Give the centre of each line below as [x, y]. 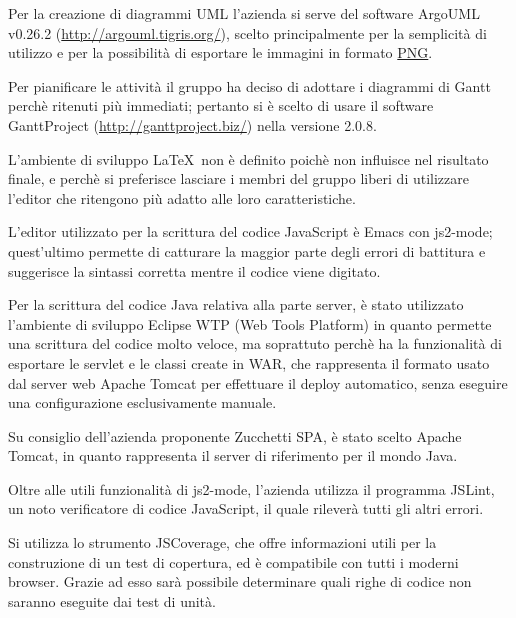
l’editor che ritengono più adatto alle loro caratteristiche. [182, 197]
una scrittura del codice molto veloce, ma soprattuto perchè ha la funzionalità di [255, 343]
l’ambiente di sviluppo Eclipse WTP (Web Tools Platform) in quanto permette [250, 323]
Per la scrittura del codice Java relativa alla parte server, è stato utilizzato [236, 304]
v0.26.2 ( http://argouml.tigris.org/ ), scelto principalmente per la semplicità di [247, 32]
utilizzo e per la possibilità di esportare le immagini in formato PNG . [220, 52]
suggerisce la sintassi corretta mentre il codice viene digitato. [194, 270]
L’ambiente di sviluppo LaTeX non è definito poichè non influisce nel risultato [248, 158]
